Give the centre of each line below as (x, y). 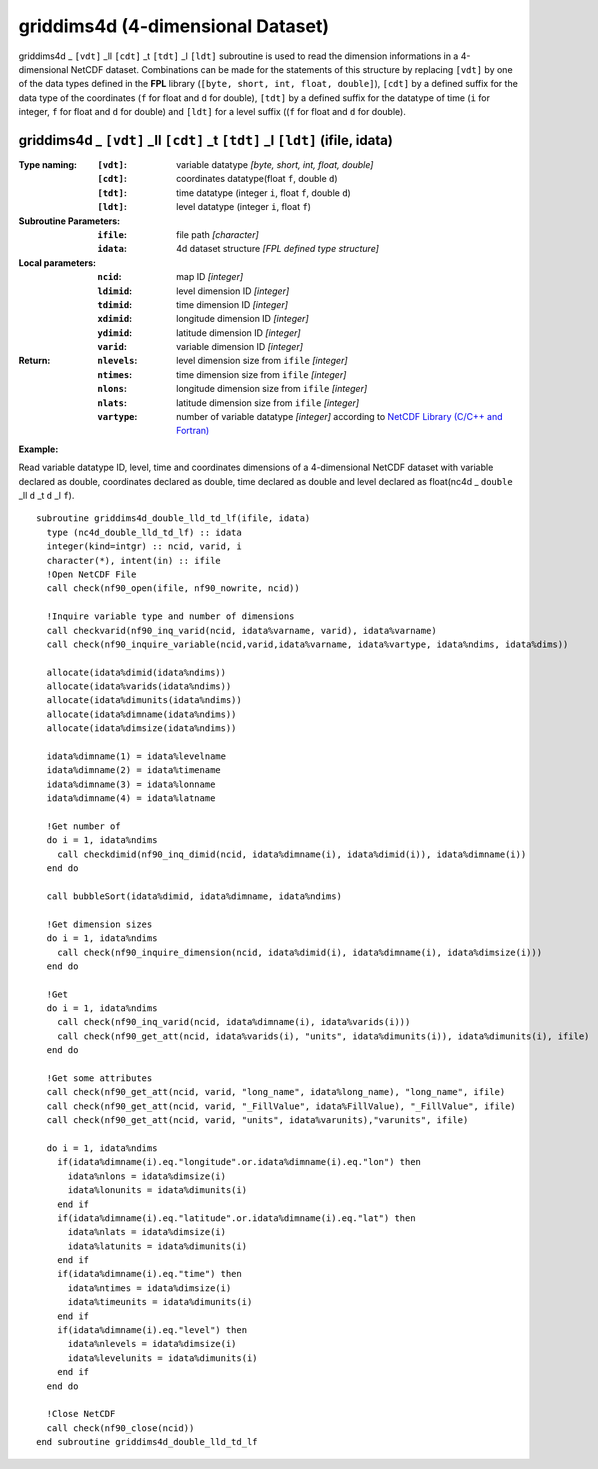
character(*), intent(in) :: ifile (134, 560)
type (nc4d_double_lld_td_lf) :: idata (144, 532)
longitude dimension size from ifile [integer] (272, 389)
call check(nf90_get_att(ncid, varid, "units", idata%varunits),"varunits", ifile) (257, 1120)
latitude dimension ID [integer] (238, 332)
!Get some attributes (99, 1078)
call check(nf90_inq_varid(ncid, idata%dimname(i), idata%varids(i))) (233, 1022)
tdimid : (115, 304)
